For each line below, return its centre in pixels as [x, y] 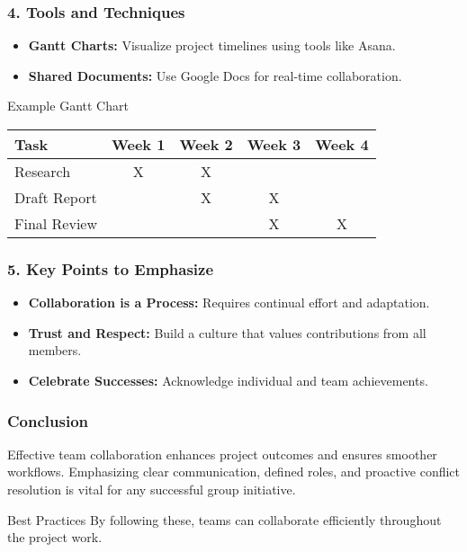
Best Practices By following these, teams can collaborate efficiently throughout [225, 519]
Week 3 [274, 144]
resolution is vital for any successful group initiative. [152, 489]
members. [55, 350]
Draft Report [56, 197]
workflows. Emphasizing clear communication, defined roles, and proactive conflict [234, 472]
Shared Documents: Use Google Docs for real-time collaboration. [215, 75]
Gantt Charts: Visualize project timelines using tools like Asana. [212, 45]
